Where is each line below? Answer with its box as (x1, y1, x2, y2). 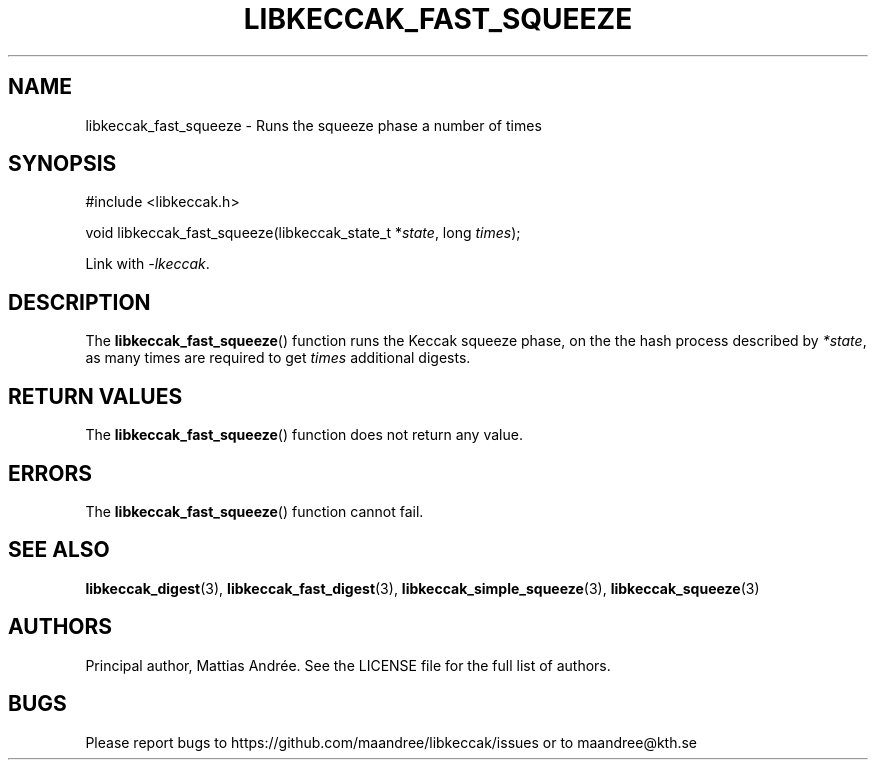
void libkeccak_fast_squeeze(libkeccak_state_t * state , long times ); (85, 224, 521, 242)
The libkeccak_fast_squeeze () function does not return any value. (85, 426, 523, 444)
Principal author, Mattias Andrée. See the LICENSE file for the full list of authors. (85, 656, 611, 674)
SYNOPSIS (8, 151, 117, 177)
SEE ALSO (8, 537, 110, 563)
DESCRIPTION (8, 289, 151, 315)
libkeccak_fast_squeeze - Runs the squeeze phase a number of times (85, 116, 542, 134)
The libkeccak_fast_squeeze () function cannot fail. (85, 502, 424, 520)
